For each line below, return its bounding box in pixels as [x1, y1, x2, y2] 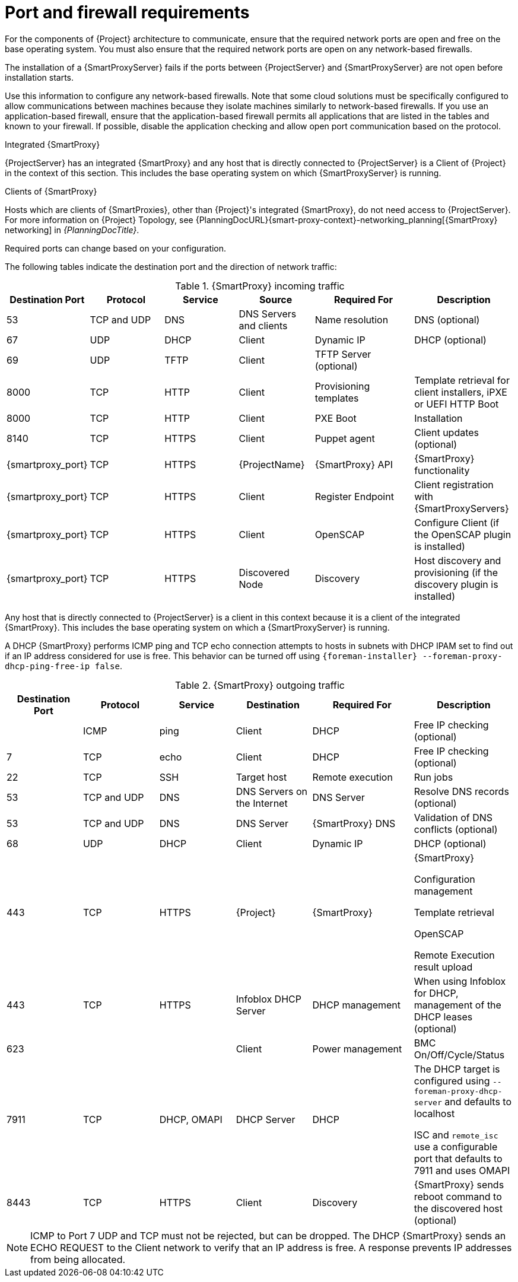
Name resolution [314, 313, 389, 326]
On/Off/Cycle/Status [414, 1048, 505, 1061]
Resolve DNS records [414, 785, 509, 797]
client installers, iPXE [414, 386, 507, 398]
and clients [239, 319, 288, 332]
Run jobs [414, 771, 453, 783]
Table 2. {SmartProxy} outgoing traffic [174, 679, 345, 691]
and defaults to [444, 1095, 511, 1108]
